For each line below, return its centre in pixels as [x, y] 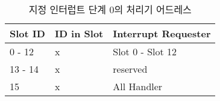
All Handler [138, 86]
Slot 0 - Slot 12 [145, 51]
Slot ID [27, 33]
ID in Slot [79, 33]
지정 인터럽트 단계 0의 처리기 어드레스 [110, 9]
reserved [130, 69]
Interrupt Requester [162, 33]
